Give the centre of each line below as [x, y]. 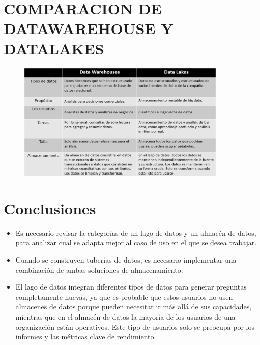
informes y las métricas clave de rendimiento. [86, 337]
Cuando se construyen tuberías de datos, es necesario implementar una [126, 259]
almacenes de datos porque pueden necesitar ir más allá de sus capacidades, [134, 307]
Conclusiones [50, 208]
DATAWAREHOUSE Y [89, 28]
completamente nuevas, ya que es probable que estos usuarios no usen [124, 296]
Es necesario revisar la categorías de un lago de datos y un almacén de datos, [136, 232]
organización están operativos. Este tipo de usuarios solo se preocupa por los [135, 326]
